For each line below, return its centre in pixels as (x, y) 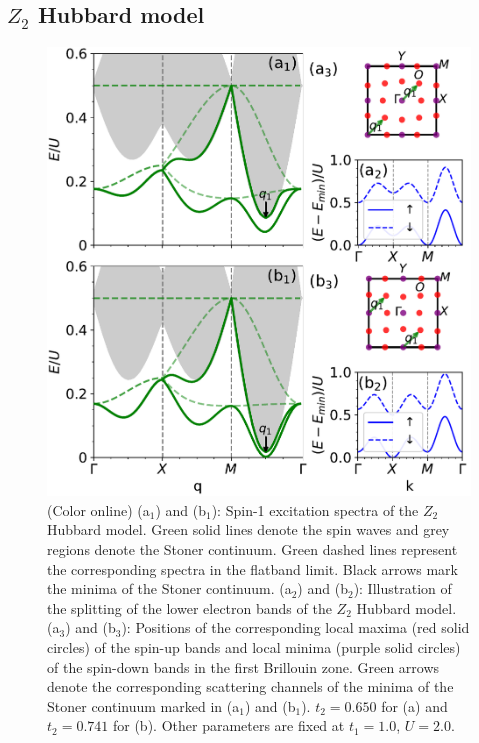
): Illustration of (402, 588)
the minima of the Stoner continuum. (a (169, 588)
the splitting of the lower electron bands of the (189, 607)
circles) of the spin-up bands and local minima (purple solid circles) (254, 646)
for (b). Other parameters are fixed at (228, 725)
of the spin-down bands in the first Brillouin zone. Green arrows (243, 666)
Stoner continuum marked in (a (143, 705)
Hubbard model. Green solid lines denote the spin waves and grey (248, 529)
